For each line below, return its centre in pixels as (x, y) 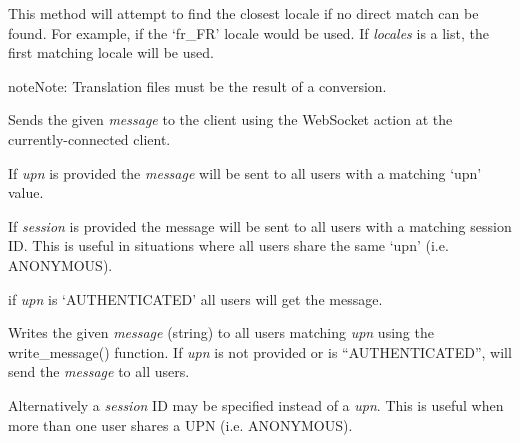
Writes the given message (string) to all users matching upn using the (221, 332)
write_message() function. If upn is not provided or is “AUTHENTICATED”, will (260, 351)
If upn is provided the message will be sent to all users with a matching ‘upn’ (245, 172)
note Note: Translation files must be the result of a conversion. (197, 85)
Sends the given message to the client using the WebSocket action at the (230, 119)
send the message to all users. (99, 371)
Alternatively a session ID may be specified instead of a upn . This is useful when (256, 404)
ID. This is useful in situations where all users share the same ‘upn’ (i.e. (228, 245)
